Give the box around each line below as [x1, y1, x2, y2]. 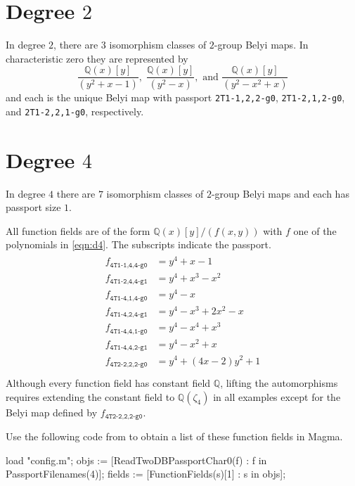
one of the [293, 223, 337, 238]
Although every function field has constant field [6, 376, 211, 390]
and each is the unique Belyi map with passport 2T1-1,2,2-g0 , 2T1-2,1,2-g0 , [6, 90, 345, 105]
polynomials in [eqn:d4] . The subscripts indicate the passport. [6, 237, 271, 252]
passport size [6, 200, 61, 215]
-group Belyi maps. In [214, 37, 309, 52]
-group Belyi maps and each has [211, 186, 349, 200]
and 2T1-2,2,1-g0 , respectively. [6, 103, 144, 118]
